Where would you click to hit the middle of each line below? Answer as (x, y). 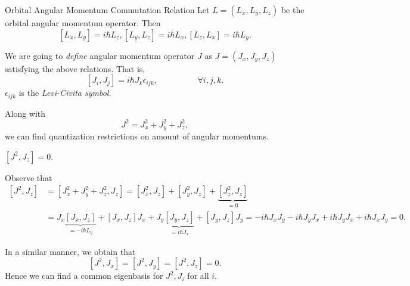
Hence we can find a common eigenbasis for (84, 276)
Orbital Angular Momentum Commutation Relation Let (107, 10)
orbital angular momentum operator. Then (83, 23)
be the (293, 10)
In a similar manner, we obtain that (70, 251)
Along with (25, 113)
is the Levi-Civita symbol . (65, 93)
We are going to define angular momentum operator (100, 55)
